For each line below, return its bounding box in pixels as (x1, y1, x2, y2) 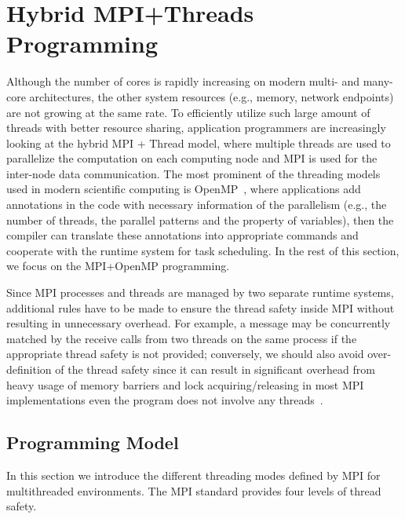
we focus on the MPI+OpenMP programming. (6, 258, 230, 274)
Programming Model (6, 430, 179, 455)
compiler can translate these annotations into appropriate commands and (6, 227, 359, 243)
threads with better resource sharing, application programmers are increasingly (6, 119, 386, 136)
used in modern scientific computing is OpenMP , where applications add (6, 181, 361, 197)
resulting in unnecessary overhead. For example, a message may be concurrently (6, 315, 391, 331)
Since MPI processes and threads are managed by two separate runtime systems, (6, 284, 394, 301)
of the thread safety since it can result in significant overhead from (55, 361, 375, 377)
